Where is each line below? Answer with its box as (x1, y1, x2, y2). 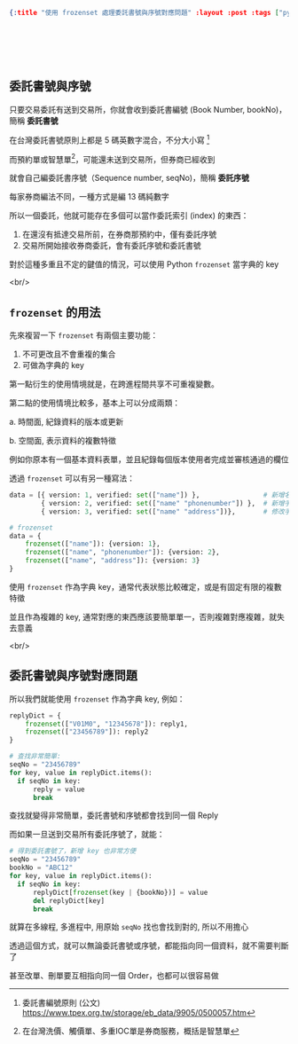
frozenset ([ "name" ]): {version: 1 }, (25, 539, 161, 549)
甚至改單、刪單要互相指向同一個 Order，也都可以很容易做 (9, 970, 219, 981)
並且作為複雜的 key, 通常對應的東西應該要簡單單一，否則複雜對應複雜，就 (9, 611, 278, 622)
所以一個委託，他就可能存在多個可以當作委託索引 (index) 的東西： (9, 210, 249, 221)
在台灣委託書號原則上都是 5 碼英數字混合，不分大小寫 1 (9, 133, 210, 145)
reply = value (32, 785, 86, 794)
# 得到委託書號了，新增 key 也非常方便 (9, 847, 137, 856)
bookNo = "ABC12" (9, 863, 74, 873)
